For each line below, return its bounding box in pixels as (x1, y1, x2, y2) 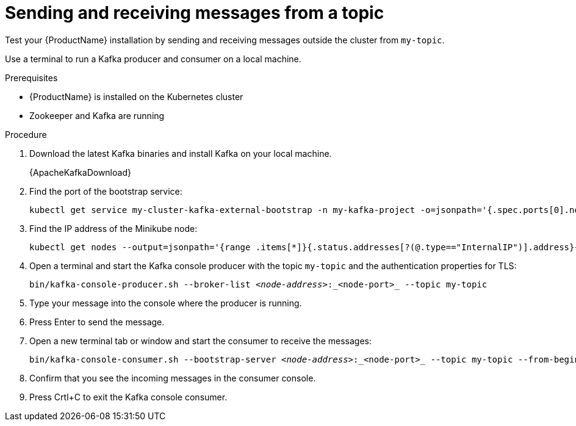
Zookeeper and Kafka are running (29, 110, 165, 121)
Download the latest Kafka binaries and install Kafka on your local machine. (29, 148, 332, 159)
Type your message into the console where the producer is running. (29, 297, 302, 308)
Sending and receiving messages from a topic (5, 2, 384, 23)
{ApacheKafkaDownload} (29, 167, 131, 178)
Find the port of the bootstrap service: (29, 186, 182, 197)
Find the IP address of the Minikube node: (29, 223, 198, 234)
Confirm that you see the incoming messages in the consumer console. (29, 372, 316, 383)
